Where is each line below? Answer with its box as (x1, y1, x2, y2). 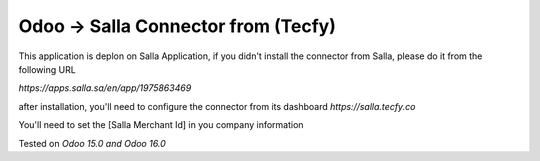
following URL (18, 63, 77, 75)
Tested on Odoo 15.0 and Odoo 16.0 (18, 137, 167, 149)
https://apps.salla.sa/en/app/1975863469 (18, 82, 192, 94)
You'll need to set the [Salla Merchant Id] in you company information (18, 119, 304, 131)
